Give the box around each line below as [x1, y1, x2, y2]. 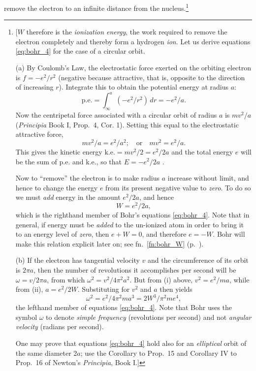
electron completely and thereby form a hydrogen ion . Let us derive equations [15, 36, 251, 46]
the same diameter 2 [15, 347, 77, 358]
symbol [15, 311, 37, 322]
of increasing [15, 82, 54, 92]
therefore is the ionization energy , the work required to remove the [26, 27, 227, 37]
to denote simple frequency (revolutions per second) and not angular [46, 311, 252, 322]
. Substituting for [77, 284, 130, 294]
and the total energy [171, 146, 233, 156]
